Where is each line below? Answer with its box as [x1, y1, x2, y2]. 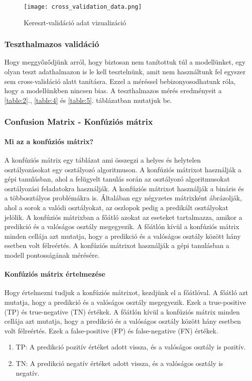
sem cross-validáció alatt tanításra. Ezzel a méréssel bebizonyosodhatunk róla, [4, 76, 236, 86]
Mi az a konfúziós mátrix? [4, 136, 94, 146]
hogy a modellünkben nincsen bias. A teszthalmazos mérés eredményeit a [4, 85, 222, 96]
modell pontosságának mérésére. [4, 250, 100, 260]
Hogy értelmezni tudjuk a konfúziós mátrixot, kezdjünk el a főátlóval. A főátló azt [4, 287, 249, 298]
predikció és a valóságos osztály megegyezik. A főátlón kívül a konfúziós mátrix [4, 221, 239, 232]
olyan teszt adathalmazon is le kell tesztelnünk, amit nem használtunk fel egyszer [4, 66, 246, 77]
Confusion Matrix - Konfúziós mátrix [4, 116, 153, 128]
